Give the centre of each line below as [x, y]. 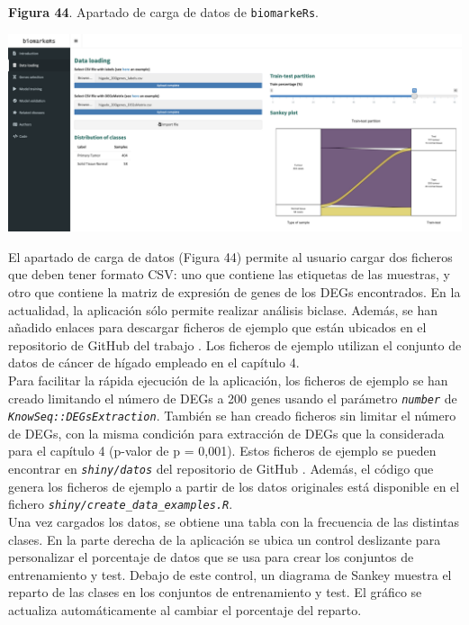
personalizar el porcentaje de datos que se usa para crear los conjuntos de [211, 557]
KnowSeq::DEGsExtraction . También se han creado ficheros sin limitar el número [232, 416]
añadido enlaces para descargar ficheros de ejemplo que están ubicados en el [217, 327]
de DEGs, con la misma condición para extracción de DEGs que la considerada [226, 433]
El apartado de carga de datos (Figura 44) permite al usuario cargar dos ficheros [230, 256]
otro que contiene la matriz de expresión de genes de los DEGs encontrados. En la [234, 291]
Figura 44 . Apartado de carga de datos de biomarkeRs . [164, 12]
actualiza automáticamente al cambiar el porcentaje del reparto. [185, 609]
